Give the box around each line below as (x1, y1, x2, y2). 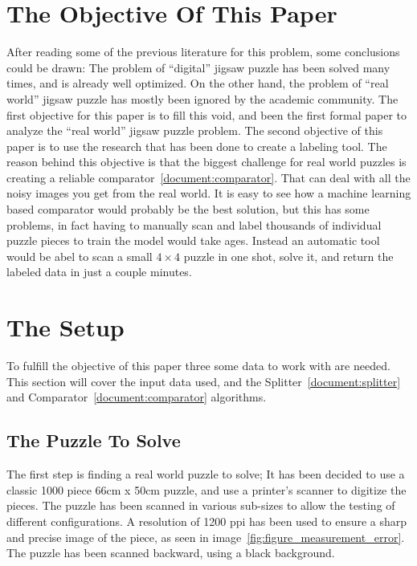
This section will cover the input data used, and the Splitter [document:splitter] (6, 373, 401, 389)
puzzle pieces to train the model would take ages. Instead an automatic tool (6, 232, 380, 249)
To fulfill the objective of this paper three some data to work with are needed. (6, 357, 390, 374)
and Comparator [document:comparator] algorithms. (6, 389, 267, 405)
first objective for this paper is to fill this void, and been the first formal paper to (6, 106, 407, 123)
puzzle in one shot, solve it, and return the (183, 247, 394, 264)
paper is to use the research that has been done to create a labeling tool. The (6, 137, 387, 154)
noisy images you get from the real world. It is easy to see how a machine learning (6, 185, 411, 202)
